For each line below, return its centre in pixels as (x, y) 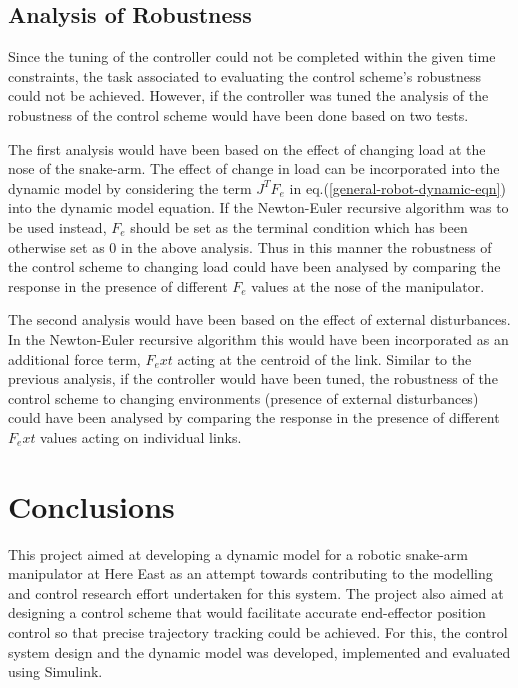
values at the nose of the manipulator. (368, 285)
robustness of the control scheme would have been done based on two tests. (238, 114)
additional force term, (74, 358)
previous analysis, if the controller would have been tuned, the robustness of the (253, 378)
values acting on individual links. (141, 436)
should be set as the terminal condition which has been (299, 226)
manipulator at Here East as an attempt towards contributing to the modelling (250, 573)
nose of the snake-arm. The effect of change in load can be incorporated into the (254, 168)
